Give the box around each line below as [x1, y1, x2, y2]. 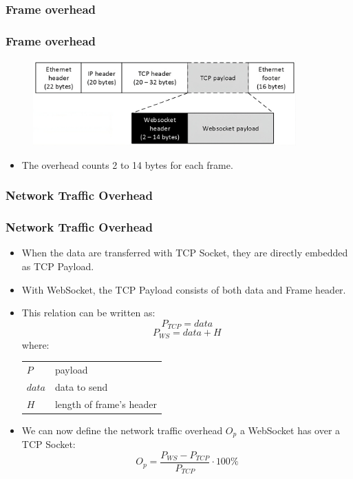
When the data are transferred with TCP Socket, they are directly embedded [21, 245, 348, 260]
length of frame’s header [54, 396, 157, 411]
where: [21, 337, 50, 351]
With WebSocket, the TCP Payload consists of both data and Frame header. [21, 282, 346, 296]
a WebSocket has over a [239, 422, 341, 437]
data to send [54, 379, 108, 394]
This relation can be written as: [21, 305, 156, 320]
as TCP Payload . [21, 258, 94, 273]
